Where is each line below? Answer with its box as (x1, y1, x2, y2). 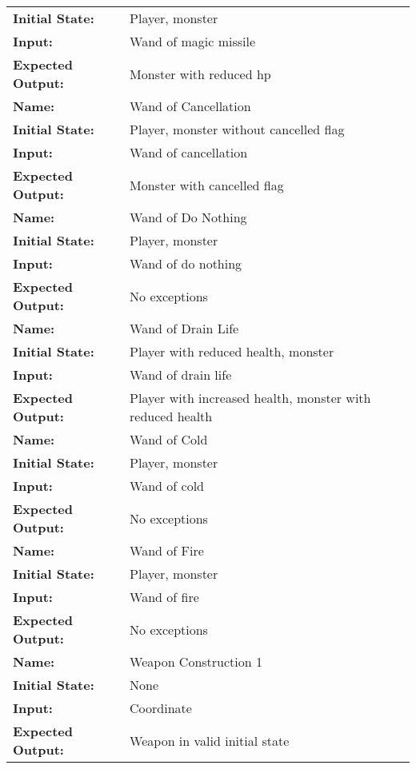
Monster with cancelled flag (130, 175, 284, 194)
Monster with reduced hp (130, 64, 271, 83)
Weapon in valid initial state (130, 731, 290, 750)
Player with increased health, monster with (130, 388, 371, 407)
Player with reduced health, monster (130, 342, 334, 361)
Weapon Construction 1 (130, 652, 262, 671)
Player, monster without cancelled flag (130, 120, 345, 138)
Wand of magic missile (130, 32, 256, 50)
